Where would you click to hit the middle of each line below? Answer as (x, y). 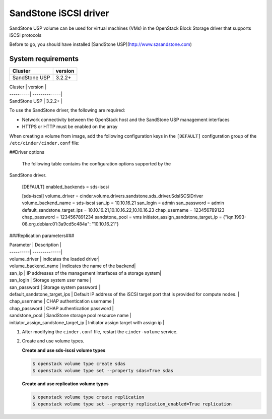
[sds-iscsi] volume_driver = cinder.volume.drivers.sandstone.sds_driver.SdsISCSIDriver (113, 196)
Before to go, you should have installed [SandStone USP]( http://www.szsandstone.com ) (101, 44)
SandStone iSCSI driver (59, 13)
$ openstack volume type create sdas (79, 364)
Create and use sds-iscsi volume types (64, 350)
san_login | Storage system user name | (50, 280)
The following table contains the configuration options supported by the (96, 163)
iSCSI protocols (25, 35)
